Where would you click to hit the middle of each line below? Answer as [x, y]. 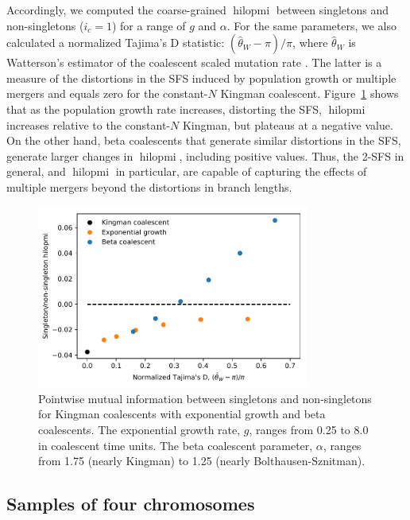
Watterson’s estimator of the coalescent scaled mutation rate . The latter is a [194, 62]
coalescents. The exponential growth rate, [139, 429]
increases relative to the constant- [88, 124]
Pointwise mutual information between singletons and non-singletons [205, 398]
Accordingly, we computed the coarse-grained [116, 10]
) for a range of [149, 25]
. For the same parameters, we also [312, 25]
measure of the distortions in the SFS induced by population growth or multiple [201, 78]
